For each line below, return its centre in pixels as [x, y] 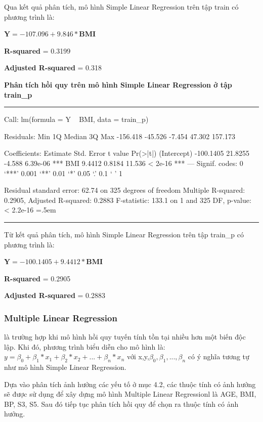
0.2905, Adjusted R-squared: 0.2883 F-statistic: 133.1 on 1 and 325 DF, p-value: [128, 200]
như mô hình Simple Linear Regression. [65, 367]
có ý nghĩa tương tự [218, 356]
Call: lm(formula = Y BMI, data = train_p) [76, 119]
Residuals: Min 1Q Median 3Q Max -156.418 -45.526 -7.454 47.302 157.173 [120, 136]
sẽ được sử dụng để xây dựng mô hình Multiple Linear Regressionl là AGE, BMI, [130, 394]
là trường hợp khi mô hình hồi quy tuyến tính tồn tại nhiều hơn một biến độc [125, 337]
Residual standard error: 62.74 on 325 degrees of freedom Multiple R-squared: [125, 190]
